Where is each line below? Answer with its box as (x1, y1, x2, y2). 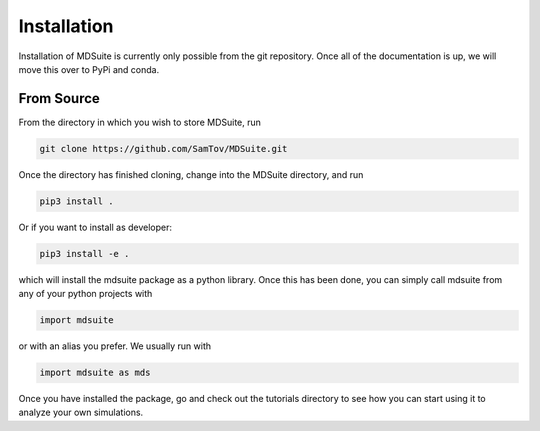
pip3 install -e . (39, 248, 130, 259)
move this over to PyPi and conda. (18, 63, 160, 75)
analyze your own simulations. (18, 406, 144, 419)
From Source (18, 90, 100, 107)
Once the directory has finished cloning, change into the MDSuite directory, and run (18, 168, 364, 180)
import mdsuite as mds (39, 367, 151, 379)
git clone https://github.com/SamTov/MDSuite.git (39, 143, 288, 154)
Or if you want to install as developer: (18, 221, 173, 233)
